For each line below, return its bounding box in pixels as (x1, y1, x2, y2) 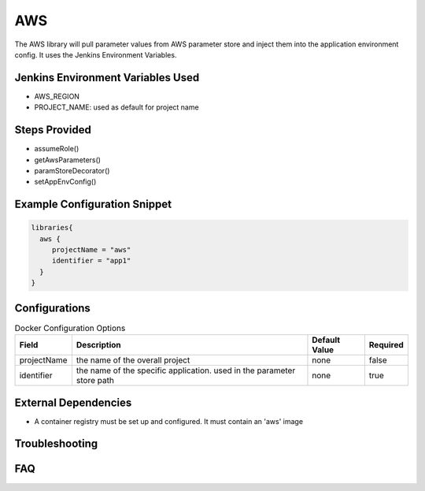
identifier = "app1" (51, 256, 131, 266)
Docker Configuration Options (14, 322, 126, 333)
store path (76, 375, 114, 386)
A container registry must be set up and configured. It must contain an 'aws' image (34, 416, 303, 426)
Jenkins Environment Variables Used (14, 71, 200, 84)
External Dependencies (14, 396, 132, 409)
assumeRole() (34, 144, 79, 154)
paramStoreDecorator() (34, 166, 110, 175)
